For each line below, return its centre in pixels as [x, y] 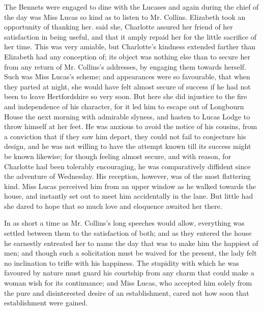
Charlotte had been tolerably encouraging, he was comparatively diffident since [127, 166]
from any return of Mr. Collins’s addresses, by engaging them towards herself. [125, 66]
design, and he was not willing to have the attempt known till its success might [128, 146]
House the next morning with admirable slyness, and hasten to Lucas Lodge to [127, 116]
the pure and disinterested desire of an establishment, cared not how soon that [127, 292]
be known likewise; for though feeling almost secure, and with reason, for [118, 156]
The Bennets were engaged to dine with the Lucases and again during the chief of [131, 7]
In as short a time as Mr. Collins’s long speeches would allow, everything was [124, 223]
